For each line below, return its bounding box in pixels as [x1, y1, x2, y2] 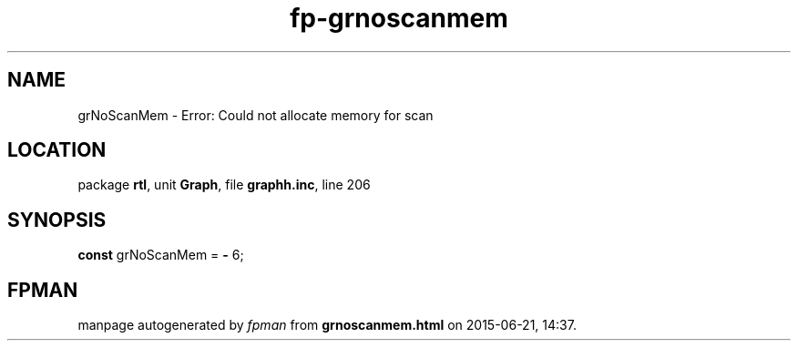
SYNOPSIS [7, 208, 107, 231]
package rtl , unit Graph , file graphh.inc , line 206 [77, 177, 371, 193]
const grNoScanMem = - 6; [77, 247, 244, 263]
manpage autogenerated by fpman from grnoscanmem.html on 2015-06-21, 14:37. [77, 317, 577, 333]
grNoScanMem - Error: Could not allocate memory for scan [77, 107, 434, 123]
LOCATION [7, 138, 107, 162]
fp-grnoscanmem [290, 3, 508, 34]
